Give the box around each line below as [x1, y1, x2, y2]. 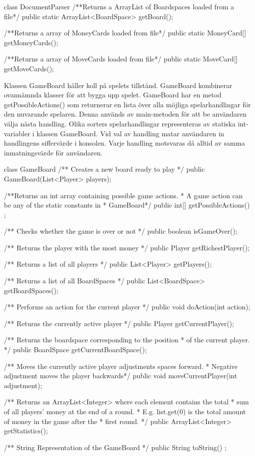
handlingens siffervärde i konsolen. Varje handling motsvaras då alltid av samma [4, 138, 245, 148]
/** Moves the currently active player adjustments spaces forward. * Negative [4, 361, 238, 371]
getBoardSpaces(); [4, 285, 59, 295]
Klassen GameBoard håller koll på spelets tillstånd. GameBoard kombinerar [4, 80, 232, 90]
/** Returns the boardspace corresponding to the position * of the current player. [4, 334, 250, 345]
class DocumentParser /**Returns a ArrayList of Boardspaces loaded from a [4, 1, 234, 11]
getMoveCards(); [4, 63, 54, 73]
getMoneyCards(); [4, 37, 58, 47]
